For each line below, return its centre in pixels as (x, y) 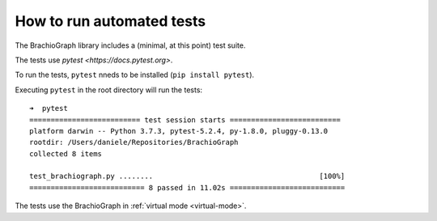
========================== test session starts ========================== (185, 120)
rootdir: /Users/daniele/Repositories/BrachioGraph (134, 142)
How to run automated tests (110, 21)
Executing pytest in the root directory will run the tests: (108, 90)
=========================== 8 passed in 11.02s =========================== (187, 187)
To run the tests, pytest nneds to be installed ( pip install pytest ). (135, 75)
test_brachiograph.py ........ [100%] (187, 176)
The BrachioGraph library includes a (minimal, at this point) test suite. (130, 45)
